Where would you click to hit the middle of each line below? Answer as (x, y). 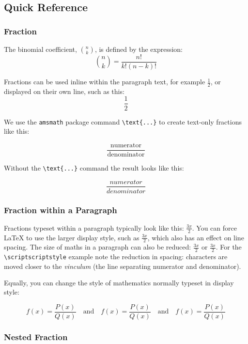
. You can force (214, 227)
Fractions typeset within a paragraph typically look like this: (94, 227)
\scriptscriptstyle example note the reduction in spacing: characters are (116, 257)
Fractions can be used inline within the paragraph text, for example (105, 82)
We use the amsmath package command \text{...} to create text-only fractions (123, 121)
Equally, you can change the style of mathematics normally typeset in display (119, 282)
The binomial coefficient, (40, 49)
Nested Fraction (36, 336)
